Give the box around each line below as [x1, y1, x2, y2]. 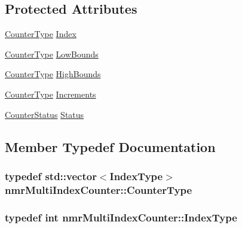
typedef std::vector [5, 168, 97, 183]
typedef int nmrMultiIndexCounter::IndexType [5, 209, 237, 224]
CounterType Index [5, 28, 76, 40]
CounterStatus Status [5, 108, 84, 120]
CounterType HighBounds [5, 68, 101, 80]
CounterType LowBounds [5, 47, 99, 60]
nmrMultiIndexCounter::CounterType [5, 182, 192, 197]
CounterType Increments [5, 87, 96, 100]
